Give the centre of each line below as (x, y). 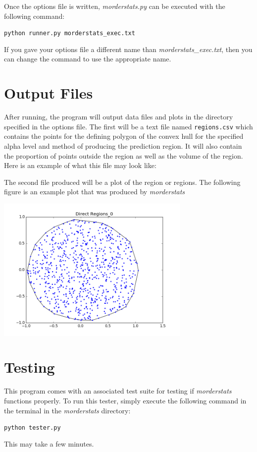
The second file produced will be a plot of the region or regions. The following (122, 182)
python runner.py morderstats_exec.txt (70, 33)
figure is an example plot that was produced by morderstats (95, 192)
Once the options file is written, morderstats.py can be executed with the (115, 6)
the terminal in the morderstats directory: (67, 410)
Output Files (49, 93)
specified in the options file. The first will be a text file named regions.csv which (128, 126)
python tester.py (32, 428)
